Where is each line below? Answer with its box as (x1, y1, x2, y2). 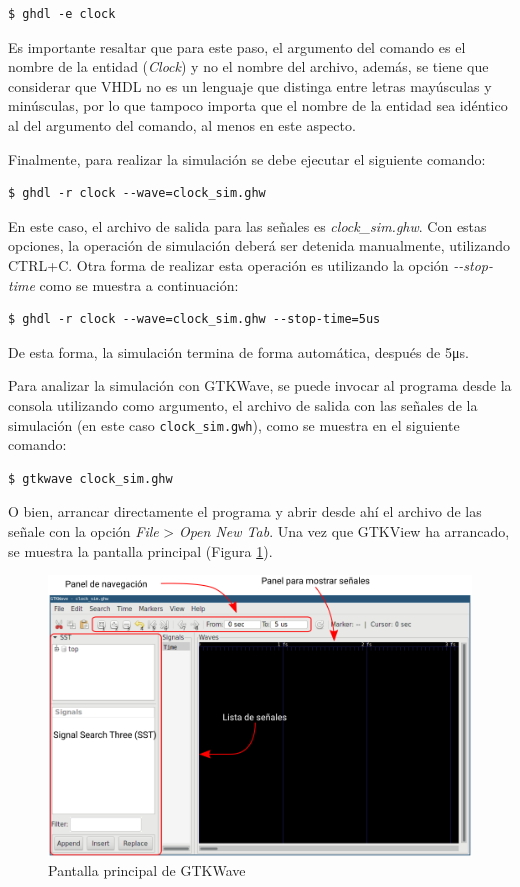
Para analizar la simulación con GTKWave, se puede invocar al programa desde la (8, 375, 512, 396)
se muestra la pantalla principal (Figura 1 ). (8, 540, 273, 561)
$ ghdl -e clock (8, 7, 116, 21)
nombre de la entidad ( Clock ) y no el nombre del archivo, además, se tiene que (8, 56, 489, 77)
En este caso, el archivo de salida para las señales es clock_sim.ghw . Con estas (8, 215, 487, 236)
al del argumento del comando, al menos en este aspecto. (8, 114, 356, 135)
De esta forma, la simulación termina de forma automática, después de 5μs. (8, 341, 469, 362)
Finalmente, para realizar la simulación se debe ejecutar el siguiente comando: (8, 148, 486, 169)
